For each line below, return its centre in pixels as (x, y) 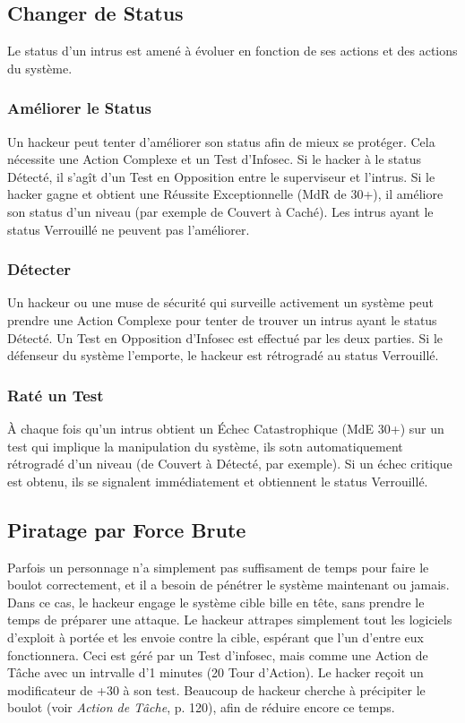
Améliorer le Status (79, 108)
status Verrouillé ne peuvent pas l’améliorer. (129, 229)
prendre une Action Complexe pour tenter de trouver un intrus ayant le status (222, 319)
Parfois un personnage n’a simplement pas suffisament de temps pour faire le (218, 567)
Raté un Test (56, 395)
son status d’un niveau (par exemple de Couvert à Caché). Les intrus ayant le (220, 211)
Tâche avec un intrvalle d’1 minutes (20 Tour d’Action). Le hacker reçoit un (215, 672)
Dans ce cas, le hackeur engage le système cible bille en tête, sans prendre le (216, 602)
